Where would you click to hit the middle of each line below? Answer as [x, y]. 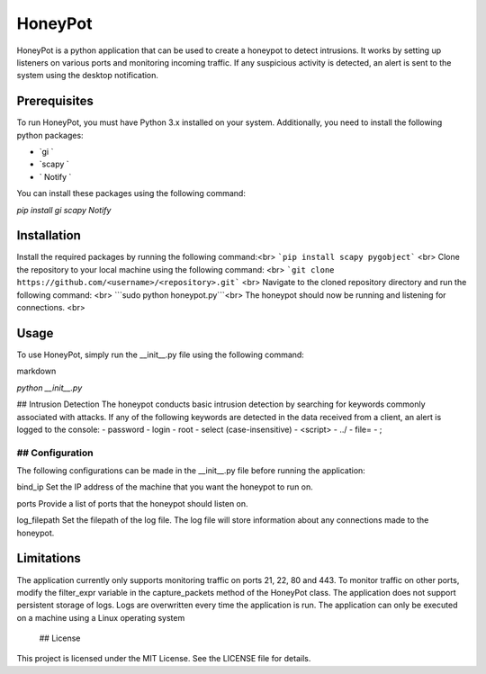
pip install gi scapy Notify [64, 210]
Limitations [49, 558]
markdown [36, 371]
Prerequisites [55, 101]
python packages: [50, 135]
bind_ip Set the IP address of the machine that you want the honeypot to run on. [165, 487]
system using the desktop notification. [88, 76]
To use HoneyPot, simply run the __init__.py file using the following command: [161, 355]
